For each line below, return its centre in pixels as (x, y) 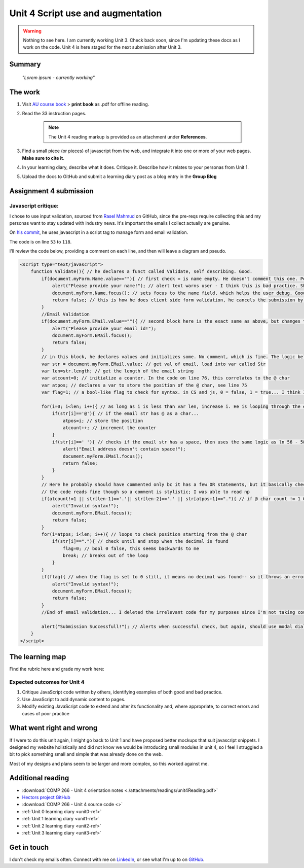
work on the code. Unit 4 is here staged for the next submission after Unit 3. (102, 47)
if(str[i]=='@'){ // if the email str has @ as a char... (126, 414)
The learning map (38, 657)
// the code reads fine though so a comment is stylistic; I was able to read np (146, 492)
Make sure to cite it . (43, 158)
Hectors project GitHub (46, 797)
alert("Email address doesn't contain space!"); (124, 449)
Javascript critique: (34, 206)
